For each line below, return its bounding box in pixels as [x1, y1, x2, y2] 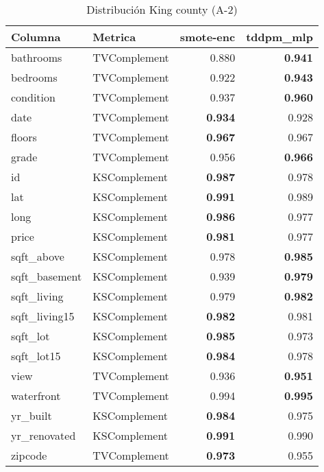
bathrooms [11, 49, 62, 65]
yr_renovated [11, 427, 76, 443]
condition [11, 89, 55, 105]
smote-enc [179, 29, 236, 45]
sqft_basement [11, 268, 82, 284]
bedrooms [11, 69, 58, 85]
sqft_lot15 [11, 348, 61, 364]
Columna [11, 29, 61, 45]
